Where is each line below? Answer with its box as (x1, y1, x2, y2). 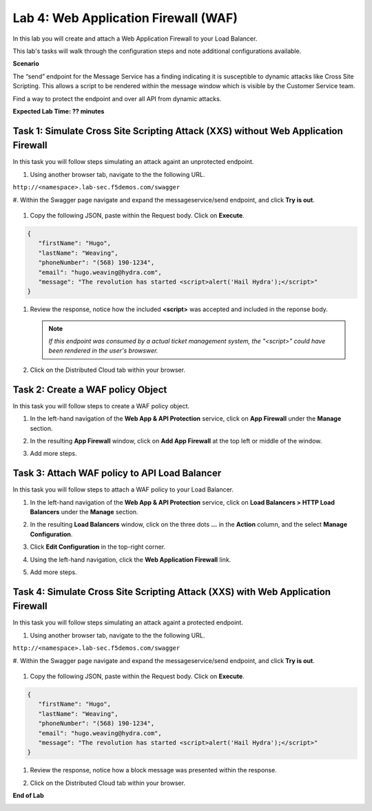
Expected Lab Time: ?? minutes (12, 107, 105, 115)
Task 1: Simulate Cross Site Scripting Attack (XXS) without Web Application (12, 125, 344, 137)
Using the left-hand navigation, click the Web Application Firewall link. (30, 555, 231, 564)
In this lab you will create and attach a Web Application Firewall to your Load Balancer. (12, 34, 258, 43)
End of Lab (12, 792, 44, 800)
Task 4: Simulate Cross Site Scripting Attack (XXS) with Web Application (12, 586, 331, 598)
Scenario (12, 59, 39, 68)
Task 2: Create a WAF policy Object (12, 383, 167, 395)
